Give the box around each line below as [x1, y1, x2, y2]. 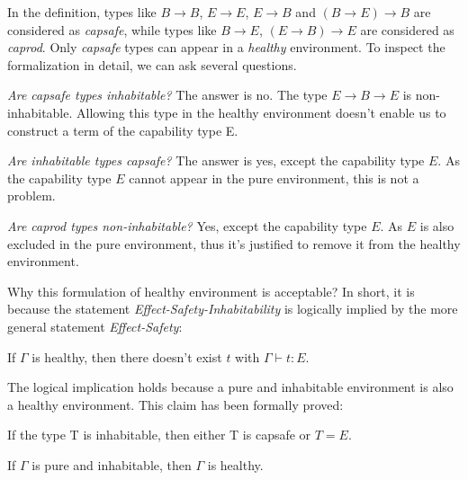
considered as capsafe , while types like [7, 20, 217, 39]
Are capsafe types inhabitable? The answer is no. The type [7, 85, 328, 104]
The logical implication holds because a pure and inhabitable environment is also [7, 378, 454, 396]
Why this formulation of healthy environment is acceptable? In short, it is [7, 281, 415, 300]
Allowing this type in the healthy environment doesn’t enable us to [76, 102, 446, 121]
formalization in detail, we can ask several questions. [7, 55, 297, 74]
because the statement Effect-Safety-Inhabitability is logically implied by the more [7, 299, 458, 318]
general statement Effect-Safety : [7, 316, 183, 335]
